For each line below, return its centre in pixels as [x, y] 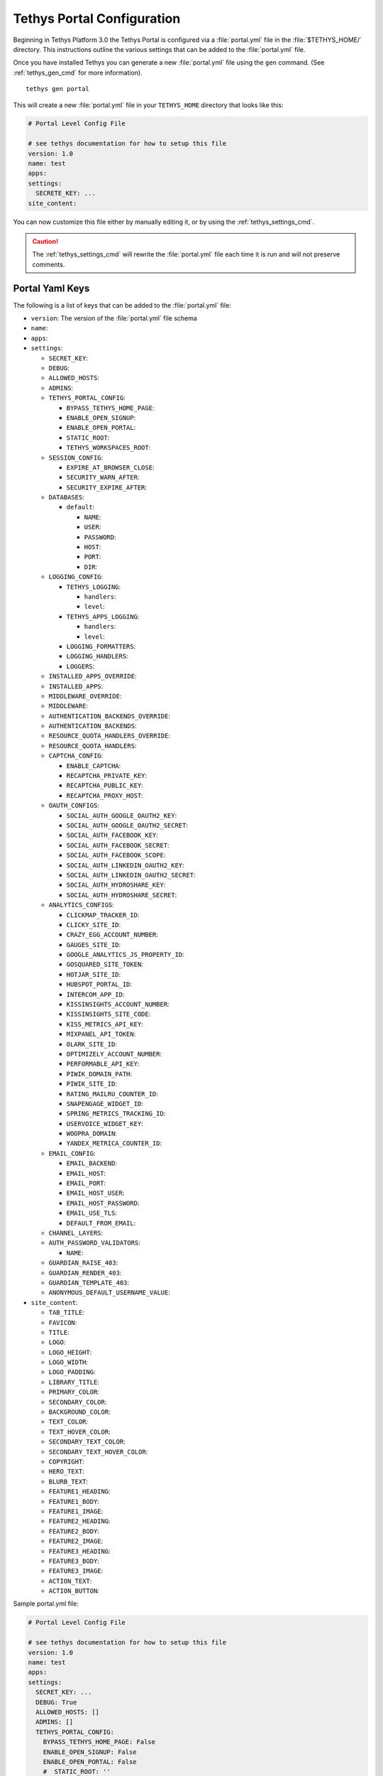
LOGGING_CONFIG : [76, 577]
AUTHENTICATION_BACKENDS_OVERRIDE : [109, 716]
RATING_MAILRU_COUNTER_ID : [112, 1093]
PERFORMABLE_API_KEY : [103, 1064]
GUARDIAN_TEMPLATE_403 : [89, 1282]
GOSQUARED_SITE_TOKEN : [105, 964]
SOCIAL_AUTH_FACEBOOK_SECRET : [118, 845]
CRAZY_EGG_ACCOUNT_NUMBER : [112, 935]
